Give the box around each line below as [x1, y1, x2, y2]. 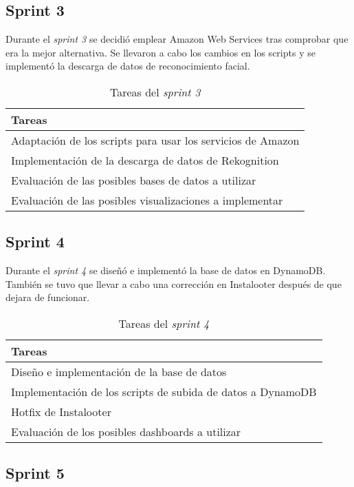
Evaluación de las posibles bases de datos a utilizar [11, 172, 256, 188]
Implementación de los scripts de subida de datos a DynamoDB [11, 383, 317, 400]
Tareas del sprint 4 [118, 315, 210, 331]
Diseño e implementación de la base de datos [11, 363, 227, 380]
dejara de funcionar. [5, 290, 90, 304]
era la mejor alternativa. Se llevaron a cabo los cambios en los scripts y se [5, 45, 316, 59]
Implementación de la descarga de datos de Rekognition [11, 152, 279, 168]
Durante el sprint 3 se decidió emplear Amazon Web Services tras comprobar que [5, 32, 349, 46]
